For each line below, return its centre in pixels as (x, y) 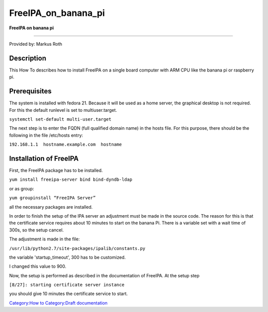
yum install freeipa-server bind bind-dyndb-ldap (71, 180)
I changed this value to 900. (38, 266)
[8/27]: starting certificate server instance (67, 285)
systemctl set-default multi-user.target (60, 119)
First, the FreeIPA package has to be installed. (56, 170)
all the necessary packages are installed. (51, 207)
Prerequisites (30, 91)
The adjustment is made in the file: (44, 239)
